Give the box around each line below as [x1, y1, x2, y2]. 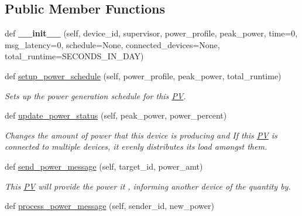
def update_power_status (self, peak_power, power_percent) [5, 109, 227, 122]
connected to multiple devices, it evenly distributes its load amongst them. [5, 140, 267, 153]
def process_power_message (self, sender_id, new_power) [5, 200, 214, 212]
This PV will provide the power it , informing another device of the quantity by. [5, 180, 291, 192]
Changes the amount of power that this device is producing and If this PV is [5, 129, 277, 141]
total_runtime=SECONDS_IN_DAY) [5, 50, 144, 62]
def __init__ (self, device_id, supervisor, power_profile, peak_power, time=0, [5, 27, 298, 39]
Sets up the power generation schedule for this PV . [5, 89, 186, 102]
